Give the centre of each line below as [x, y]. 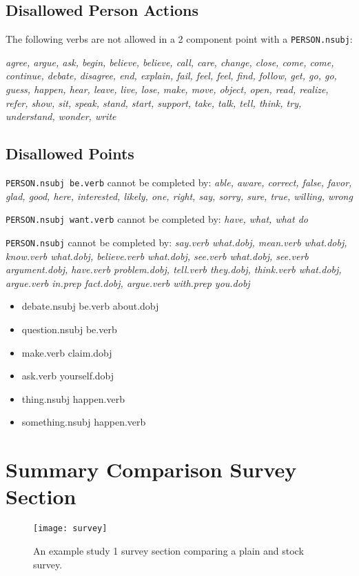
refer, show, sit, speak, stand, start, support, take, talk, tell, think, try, [154, 102]
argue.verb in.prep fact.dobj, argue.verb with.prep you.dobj [128, 282]
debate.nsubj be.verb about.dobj [90, 306]
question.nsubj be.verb [69, 329]
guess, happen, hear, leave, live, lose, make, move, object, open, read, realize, [167, 89]
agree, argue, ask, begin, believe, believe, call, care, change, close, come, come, [170, 62]
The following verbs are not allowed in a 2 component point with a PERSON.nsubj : [179, 39]
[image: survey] [70, 529]
